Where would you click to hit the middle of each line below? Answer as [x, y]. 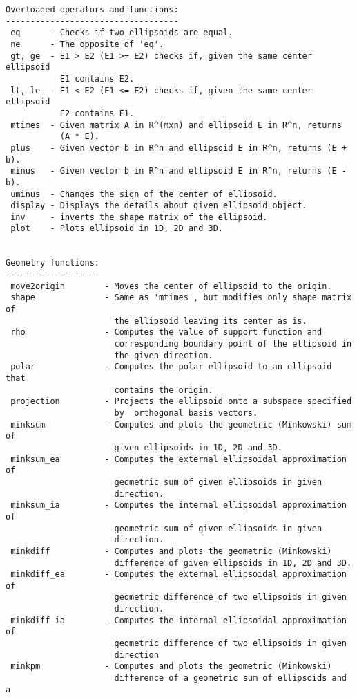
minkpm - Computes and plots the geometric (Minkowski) [171, 667]
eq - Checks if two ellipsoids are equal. [122, 33]
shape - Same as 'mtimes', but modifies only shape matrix [181, 298]
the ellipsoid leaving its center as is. [211, 321]
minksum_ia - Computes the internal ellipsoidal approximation [178, 505]
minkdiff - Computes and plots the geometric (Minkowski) [171, 551]
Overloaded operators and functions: [92, 10]
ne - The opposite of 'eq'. [87, 44]
